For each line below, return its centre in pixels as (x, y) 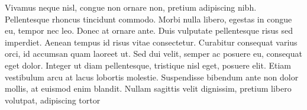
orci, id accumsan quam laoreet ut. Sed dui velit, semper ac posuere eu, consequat (153, 54)
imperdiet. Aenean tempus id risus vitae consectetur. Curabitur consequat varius (151, 42)
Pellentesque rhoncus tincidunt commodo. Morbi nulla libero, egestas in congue (148, 19)
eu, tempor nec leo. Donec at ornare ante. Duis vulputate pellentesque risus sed (149, 30)
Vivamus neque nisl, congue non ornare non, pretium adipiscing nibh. (131, 7)
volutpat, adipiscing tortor (53, 100)
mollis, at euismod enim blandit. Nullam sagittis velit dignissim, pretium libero (148, 88)
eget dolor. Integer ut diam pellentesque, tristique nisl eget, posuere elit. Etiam (148, 65)
